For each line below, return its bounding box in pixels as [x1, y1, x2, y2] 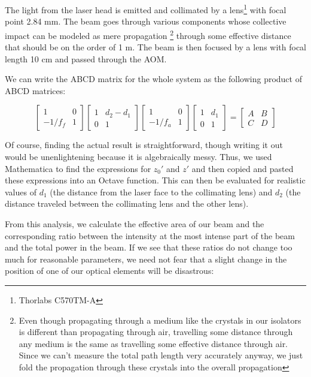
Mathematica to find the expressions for [5, 162, 151, 174]
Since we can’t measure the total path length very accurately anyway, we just [19, 349, 303, 361]
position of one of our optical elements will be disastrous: [5, 264, 214, 277]
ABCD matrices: [5, 84, 66, 96]
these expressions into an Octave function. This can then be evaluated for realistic [5, 174, 306, 186]
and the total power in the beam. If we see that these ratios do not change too [5, 241, 292, 254]
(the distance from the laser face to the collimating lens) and [50, 185, 273, 198]
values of [5, 185, 36, 198]
